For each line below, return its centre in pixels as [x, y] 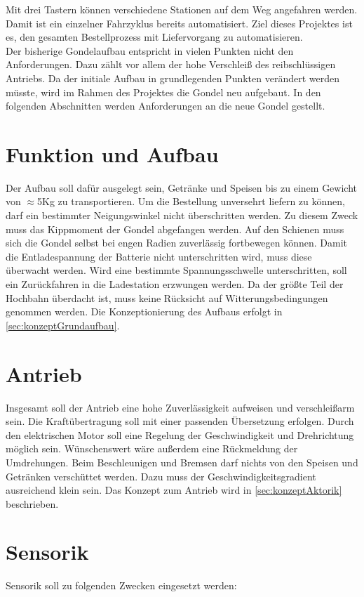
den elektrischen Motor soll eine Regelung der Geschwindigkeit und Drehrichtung [180, 434]
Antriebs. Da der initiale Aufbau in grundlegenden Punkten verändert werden [173, 78]
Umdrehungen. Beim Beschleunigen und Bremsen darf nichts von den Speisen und [182, 462]
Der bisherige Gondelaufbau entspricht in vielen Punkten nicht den [150, 50]
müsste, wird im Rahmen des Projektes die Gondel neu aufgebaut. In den [163, 92]
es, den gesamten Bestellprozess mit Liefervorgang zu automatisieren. [154, 37]
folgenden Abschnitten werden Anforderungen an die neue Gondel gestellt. [166, 106]
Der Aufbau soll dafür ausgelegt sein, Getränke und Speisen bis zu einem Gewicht [182, 187]
